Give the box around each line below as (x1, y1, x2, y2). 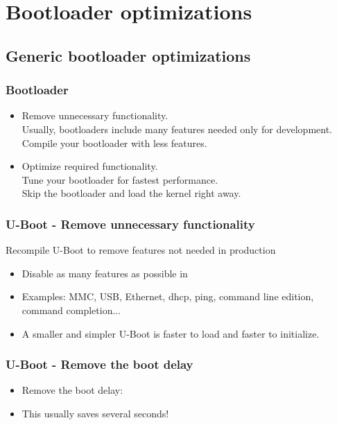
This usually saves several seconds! (21, 406, 169, 420)
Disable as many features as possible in (21, 266, 188, 280)
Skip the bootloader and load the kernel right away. (21, 186, 241, 200)
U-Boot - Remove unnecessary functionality (6, 215, 255, 232)
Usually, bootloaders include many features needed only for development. (21, 121, 333, 136)
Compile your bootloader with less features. (21, 135, 207, 150)
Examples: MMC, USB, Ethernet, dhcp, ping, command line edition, (21, 289, 314, 304)
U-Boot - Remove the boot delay (6, 356, 193, 373)
